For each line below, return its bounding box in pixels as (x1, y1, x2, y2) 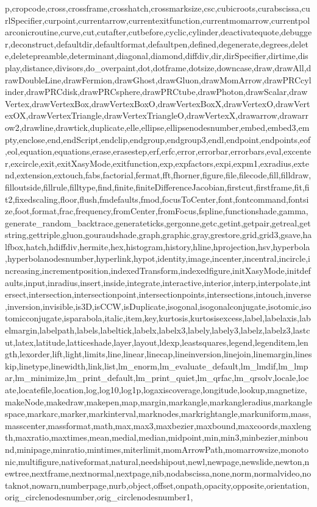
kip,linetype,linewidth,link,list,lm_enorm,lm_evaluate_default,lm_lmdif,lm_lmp (5, 359, 308, 372)
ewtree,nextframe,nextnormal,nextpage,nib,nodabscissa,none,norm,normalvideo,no (5, 467, 312, 480)
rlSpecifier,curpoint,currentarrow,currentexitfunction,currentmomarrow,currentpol (5, 13, 310, 26)
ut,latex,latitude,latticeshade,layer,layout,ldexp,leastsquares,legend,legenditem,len (5, 335, 308, 348)
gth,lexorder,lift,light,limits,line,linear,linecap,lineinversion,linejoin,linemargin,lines (5, 348, 312, 360)
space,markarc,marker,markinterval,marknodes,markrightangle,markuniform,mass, (5, 407, 312, 420)
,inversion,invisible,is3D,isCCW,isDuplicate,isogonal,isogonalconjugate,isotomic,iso (5, 299, 312, 312)
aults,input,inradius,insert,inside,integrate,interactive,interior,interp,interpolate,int (5, 276, 312, 288)
